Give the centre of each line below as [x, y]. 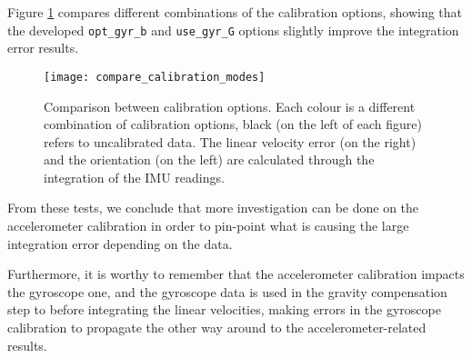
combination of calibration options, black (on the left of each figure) [233, 124]
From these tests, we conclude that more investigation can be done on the [213, 208]
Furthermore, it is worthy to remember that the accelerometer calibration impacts [236, 274]
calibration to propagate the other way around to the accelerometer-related [217, 328]
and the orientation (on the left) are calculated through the [209, 159]
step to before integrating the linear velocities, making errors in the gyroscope [224, 309]
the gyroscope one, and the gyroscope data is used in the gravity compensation [227, 291]
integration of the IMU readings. [134, 177]
